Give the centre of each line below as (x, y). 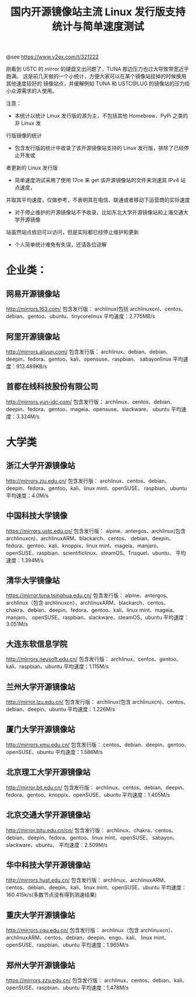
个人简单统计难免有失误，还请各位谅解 (60, 245)
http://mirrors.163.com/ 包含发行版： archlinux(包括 (67, 309)
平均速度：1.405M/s (146, 794)
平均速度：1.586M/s (79, 752)
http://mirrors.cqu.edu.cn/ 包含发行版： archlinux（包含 (73, 930)
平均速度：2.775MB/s (129, 316)
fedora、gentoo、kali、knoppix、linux (52, 546)
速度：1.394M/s (25, 560)
